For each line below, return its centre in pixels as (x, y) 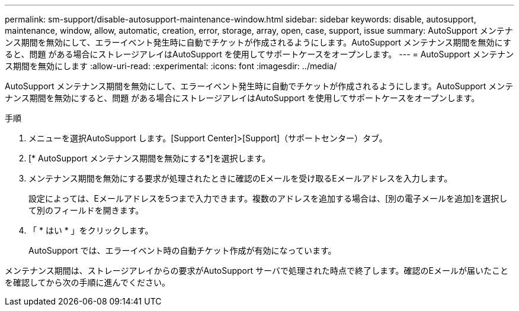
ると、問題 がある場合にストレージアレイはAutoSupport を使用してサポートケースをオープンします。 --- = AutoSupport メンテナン (259, 54)
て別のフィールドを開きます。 (86, 210)
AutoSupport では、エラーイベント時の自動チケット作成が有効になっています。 (182, 250)
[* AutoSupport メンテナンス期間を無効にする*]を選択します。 (150, 158)
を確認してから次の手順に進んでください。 (87, 282)
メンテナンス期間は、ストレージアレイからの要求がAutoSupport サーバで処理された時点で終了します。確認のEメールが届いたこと (257, 270)
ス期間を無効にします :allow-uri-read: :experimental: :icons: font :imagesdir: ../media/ (171, 66)
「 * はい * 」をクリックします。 (91, 230)
